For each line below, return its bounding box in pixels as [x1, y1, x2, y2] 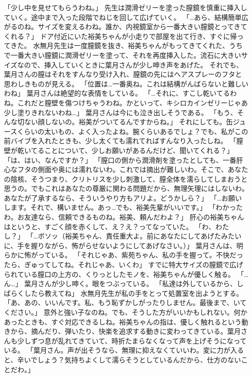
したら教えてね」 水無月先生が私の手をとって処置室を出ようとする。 [24, 288, 243, 298]
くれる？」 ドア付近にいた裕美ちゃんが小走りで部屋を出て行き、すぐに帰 [4, 31, 237, 41]
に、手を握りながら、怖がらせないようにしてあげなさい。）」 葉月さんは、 [4, 240, 236, 250]
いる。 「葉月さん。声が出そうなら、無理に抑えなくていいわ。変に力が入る [4, 345, 244, 355]
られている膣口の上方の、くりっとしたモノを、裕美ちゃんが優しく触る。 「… [4, 269, 249, 279]
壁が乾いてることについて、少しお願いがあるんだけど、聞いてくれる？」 [4, 145, 234, 155]
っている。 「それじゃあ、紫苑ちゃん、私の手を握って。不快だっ [37, 250, 243, 260]
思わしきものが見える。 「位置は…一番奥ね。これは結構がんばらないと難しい [4, 78, 249, 88]
